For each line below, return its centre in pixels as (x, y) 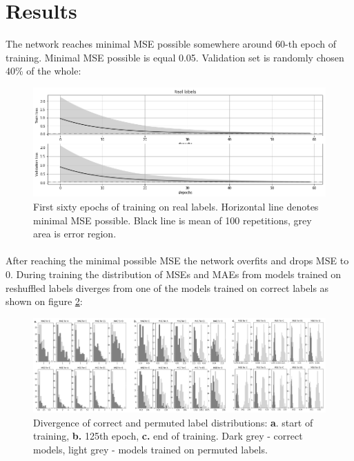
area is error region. (75, 234)
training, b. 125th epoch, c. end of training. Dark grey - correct (168, 436)
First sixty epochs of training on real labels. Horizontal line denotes (176, 206)
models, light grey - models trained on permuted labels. (150, 450)
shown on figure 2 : (44, 301)
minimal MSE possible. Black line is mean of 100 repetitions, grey (173, 220)
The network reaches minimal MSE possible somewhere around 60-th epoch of (171, 44)
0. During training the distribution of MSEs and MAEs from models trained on (174, 274)
